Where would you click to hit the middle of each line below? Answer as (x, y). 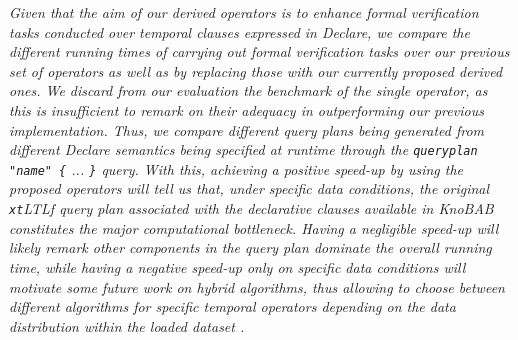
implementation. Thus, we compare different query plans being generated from (247, 129)
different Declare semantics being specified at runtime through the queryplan (243, 149)
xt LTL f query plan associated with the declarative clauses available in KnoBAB (251, 208)
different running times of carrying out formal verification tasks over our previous (259, 51)
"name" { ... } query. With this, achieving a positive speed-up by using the (236, 168)
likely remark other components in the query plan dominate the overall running (250, 247)
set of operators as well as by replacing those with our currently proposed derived (256, 70)
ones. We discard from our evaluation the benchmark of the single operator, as (248, 90)
